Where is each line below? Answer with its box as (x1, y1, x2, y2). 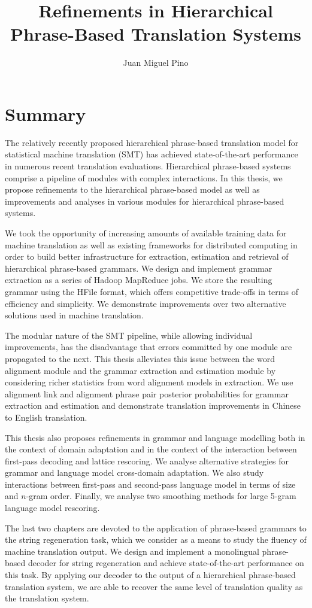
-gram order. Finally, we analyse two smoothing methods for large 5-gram (26, 490, 296, 502)
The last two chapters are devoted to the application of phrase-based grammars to (5, 521, 307, 534)
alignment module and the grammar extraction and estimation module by (5, 364, 276, 376)
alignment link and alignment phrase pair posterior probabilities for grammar (5, 387, 289, 400)
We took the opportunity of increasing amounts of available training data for (5, 227, 287, 239)
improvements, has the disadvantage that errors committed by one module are (5, 341, 292, 353)
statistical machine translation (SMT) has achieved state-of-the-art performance (5, 148, 298, 160)
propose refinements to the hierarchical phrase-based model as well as (5, 183, 260, 196)
